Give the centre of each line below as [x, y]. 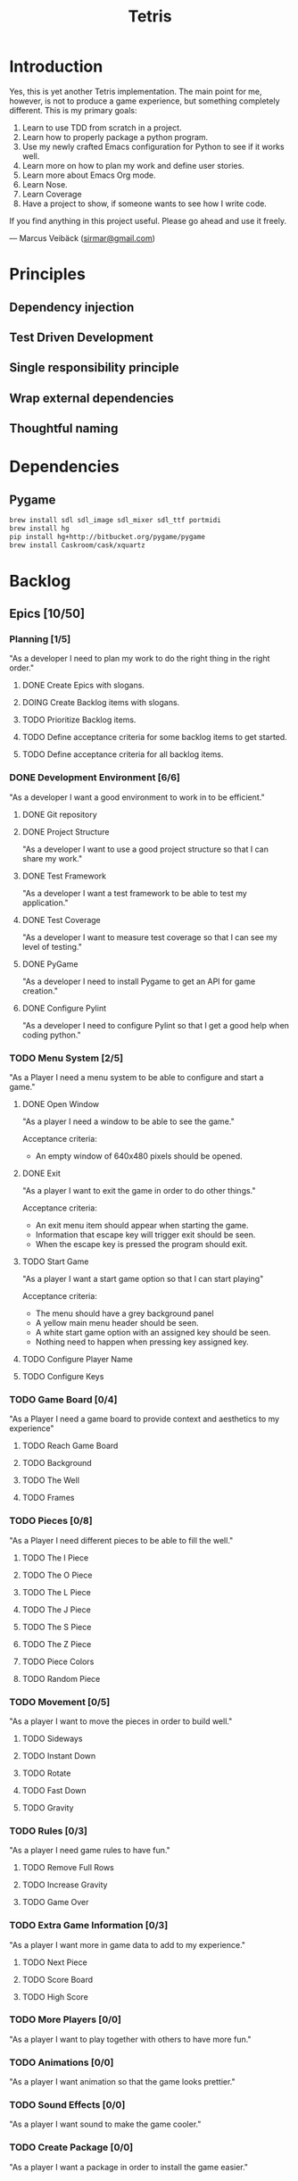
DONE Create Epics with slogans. [83, 686]
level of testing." [52, 946]
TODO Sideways [52, 1738]
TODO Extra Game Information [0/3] [89, 1926]
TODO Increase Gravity [65, 1885]
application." [45, 903]
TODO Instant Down [59, 1755]
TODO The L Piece [56, 1592]
